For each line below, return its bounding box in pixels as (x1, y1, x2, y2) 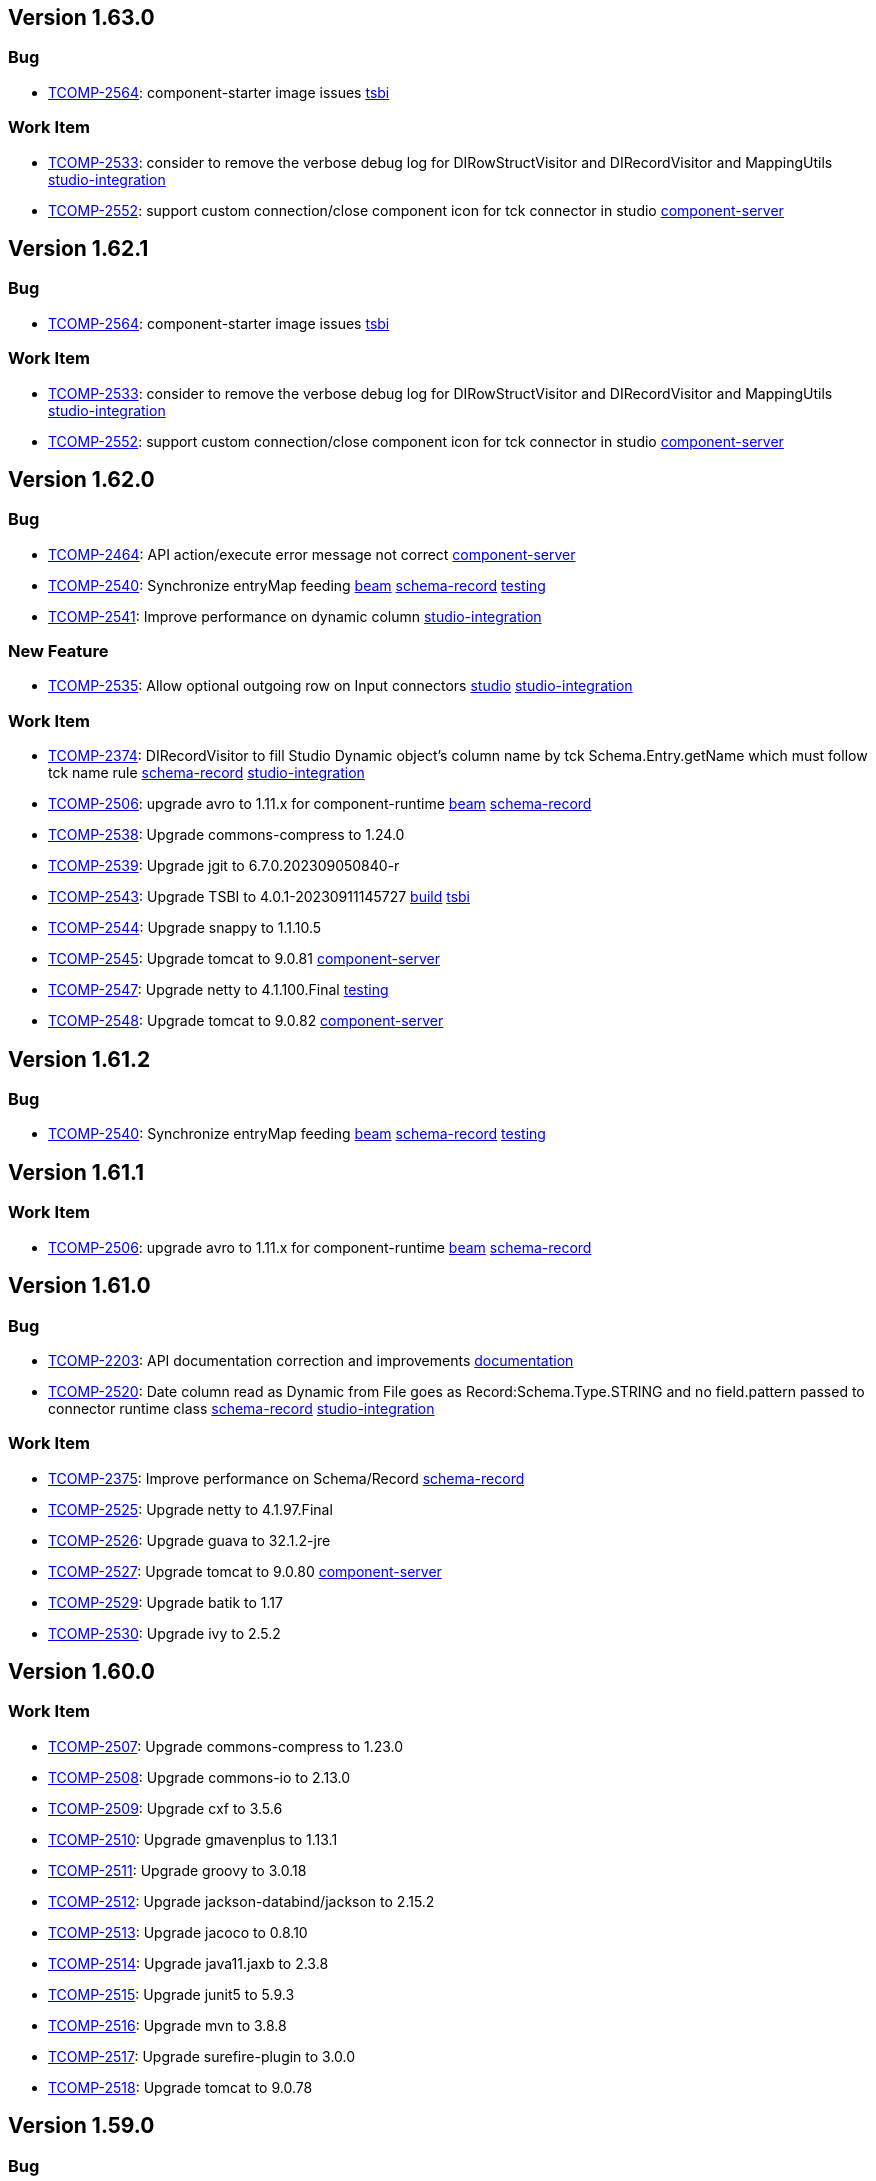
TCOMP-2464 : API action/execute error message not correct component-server (48, 545, 576, 563)
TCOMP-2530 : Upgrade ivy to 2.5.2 (48, 1624, 281, 1642)
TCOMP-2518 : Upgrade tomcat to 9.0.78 (48, 2078, 313, 2096)
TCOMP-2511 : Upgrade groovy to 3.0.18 (48, 1861, 307, 1879)
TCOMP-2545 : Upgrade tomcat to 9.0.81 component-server (48, 950, 441, 968)
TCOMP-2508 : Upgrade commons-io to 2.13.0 (48, 1768, 350, 1786)
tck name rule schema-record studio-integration (48, 764, 365, 782)
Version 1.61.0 (8, 1273, 151, 1299)
